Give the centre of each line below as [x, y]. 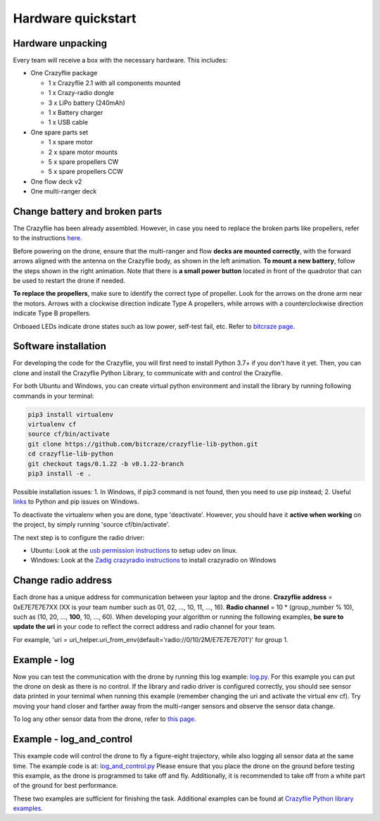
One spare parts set [59, 132]
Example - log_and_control [73, 739]
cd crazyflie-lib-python [71, 454]
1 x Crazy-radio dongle [81, 93]
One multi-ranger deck [64, 192]
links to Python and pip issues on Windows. [76, 502]
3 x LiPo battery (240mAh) [87, 103]
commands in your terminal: [53, 396]
